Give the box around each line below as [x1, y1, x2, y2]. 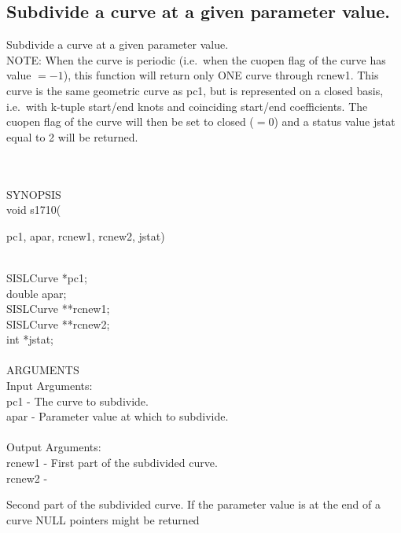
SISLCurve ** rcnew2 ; [6, 315, 110, 332]
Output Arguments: [6, 439, 101, 455]
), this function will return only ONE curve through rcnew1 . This [63, 67, 379, 83]
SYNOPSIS [6, 186, 61, 202]
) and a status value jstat [274, 113, 395, 130]
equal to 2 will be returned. [6, 128, 138, 145]
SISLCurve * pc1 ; [6, 269, 87, 285]
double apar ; [6, 285, 67, 301]
